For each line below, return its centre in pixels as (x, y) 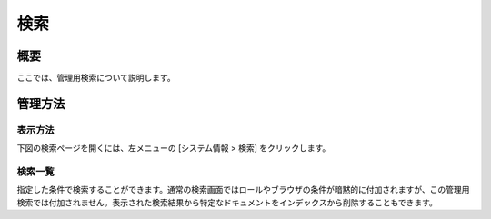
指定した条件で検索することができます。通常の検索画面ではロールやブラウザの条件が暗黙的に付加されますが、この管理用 (243, 190)
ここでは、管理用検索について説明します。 (96, 78)
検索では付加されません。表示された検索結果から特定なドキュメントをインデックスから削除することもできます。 (227, 202)
